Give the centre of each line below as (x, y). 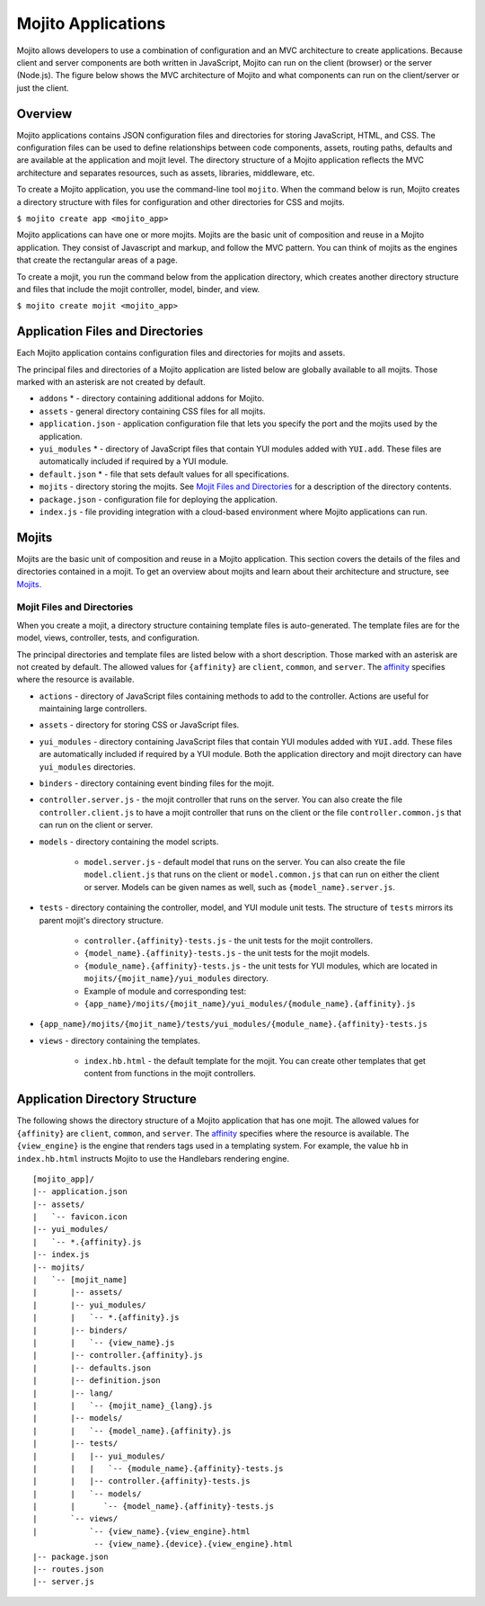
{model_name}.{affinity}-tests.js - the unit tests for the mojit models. (227, 953)
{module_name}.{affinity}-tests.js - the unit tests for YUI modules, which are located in (260, 966)
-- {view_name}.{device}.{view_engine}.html (194, 1544)
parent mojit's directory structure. (101, 920)
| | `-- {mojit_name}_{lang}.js (123, 1405)
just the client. (43, 88)
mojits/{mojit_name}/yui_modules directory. (176, 978)
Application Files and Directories (110, 331)
